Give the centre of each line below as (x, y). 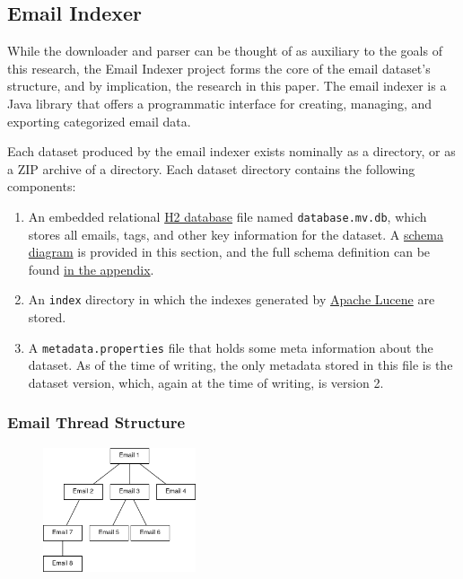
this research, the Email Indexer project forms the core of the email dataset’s (219, 68)
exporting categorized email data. (99, 121)
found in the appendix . (91, 269)
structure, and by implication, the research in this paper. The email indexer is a (227, 86)
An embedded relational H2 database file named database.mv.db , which (227, 216)
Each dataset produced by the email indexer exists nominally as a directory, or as (231, 151)
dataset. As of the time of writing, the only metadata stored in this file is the (240, 365)
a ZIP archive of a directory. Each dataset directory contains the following (211, 168)
